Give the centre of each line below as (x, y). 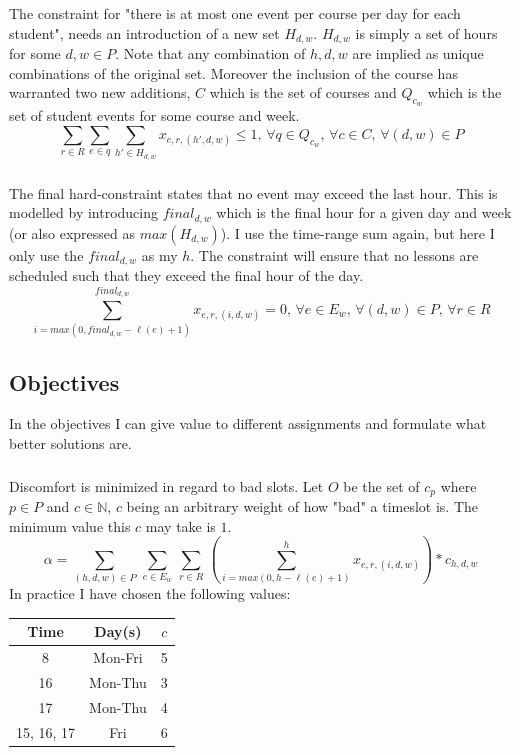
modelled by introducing (84, 212)
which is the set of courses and (303, 92)
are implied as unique (418, 52)
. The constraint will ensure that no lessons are (334, 254)
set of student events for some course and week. (154, 115)
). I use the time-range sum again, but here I (357, 232)
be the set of (381, 485)
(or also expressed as (72, 232)
